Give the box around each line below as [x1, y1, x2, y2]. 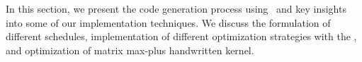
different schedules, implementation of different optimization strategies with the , [6, 29, 357, 44]
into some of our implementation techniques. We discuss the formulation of [6, 15, 331, 30]
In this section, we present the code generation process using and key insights [6, 1, 346, 15]
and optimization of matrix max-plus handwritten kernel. [6, 42, 254, 57]
